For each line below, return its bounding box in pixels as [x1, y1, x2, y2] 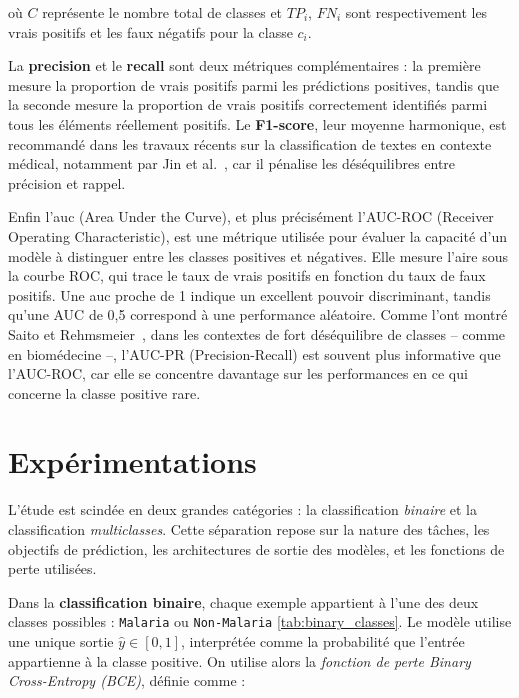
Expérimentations [8, 441, 257, 482]
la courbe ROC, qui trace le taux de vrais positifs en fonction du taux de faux [8, 265, 486, 286]
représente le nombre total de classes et [42, 2, 283, 22]
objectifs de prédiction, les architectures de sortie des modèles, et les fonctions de [8, 538, 505, 559]
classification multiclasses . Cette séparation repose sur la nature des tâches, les [8, 519, 490, 539]
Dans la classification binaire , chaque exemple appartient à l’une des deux [8, 591, 479, 612]
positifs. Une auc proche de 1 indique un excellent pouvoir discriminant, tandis [8, 284, 491, 305]
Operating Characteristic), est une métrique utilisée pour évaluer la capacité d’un [8, 225, 508, 246]
